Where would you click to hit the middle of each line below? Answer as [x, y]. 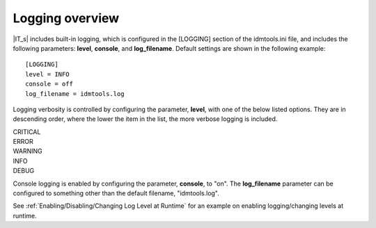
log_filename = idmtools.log [75, 93]
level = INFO [47, 74]
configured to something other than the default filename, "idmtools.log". [116, 193]
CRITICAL [27, 131]
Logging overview [66, 18]
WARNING [28, 151]
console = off [49, 84]
